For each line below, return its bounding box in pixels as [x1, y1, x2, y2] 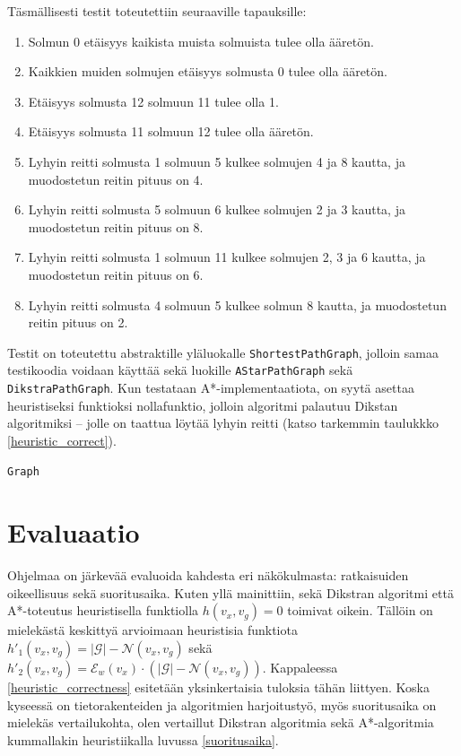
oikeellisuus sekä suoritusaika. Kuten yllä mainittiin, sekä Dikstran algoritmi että [7, 583, 454, 602]
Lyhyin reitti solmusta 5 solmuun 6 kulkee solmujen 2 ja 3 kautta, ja [28, 200, 405, 219]
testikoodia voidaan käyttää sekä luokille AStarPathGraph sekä [7, 361, 353, 379]
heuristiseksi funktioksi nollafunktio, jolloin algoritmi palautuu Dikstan [7, 395, 398, 414]
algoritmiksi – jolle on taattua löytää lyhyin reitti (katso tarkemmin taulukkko [7, 413, 439, 432]
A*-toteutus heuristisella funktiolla [7, 601, 199, 620]
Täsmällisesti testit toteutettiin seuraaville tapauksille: [7, 2, 307, 20]
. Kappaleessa [262, 658, 338, 677]
